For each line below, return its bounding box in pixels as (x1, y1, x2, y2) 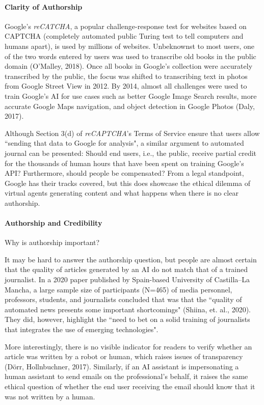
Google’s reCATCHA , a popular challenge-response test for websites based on (5, 20, 247, 31)
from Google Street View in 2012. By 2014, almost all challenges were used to (5, 80, 247, 91)
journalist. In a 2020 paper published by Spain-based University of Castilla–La (5, 274, 250, 285)
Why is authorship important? (5, 237, 100, 248)
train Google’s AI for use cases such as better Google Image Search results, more (5, 90, 257, 101)
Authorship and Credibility (5, 218, 102, 228)
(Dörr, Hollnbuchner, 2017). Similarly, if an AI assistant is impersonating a (5, 361, 239, 371)
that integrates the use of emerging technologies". (5, 324, 159, 335)
